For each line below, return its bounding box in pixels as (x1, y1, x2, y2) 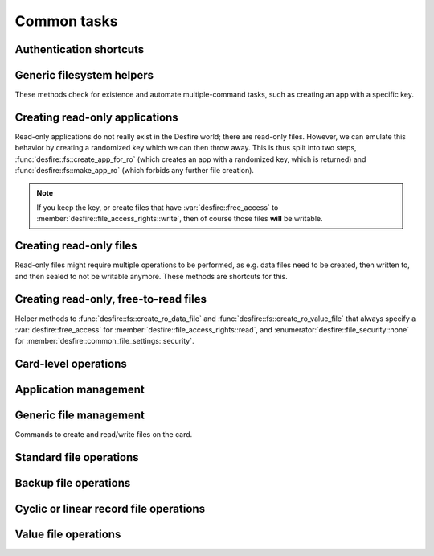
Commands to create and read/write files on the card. (14, 430, 193, 439)
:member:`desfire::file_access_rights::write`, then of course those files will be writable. (36, 214, 323, 224)
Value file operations (14, 528, 121, 542)
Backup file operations (14, 476, 131, 490)
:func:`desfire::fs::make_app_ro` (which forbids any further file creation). (14, 166, 255, 175)
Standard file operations (14, 451, 140, 464)
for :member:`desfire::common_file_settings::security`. (14, 336, 194, 346)
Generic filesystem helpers (14, 68, 154, 82)
